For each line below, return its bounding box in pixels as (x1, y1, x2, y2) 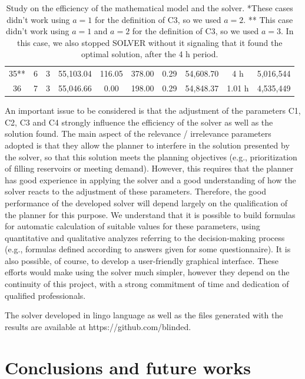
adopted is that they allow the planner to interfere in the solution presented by (5, 139, 290, 151)
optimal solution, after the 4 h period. (81, 48, 218, 60)
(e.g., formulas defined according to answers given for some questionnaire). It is (5, 243, 291, 255)
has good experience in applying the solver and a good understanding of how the (5, 173, 296, 186)
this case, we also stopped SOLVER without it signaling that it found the (16, 36, 283, 48)
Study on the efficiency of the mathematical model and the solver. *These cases (6, 2, 293, 14)
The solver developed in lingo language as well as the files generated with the (5, 309, 283, 321)
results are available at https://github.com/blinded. (5, 320, 191, 332)
